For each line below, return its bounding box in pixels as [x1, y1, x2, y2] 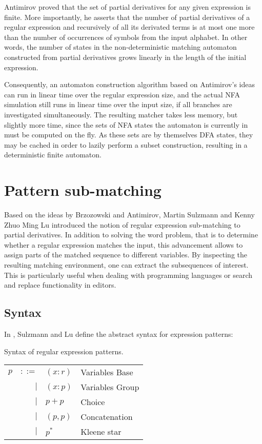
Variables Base [80, 366, 133, 378]
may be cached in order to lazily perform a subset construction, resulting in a [4, 139, 248, 150]
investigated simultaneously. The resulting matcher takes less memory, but [4, 109, 238, 119]
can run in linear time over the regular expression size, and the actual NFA [4, 89, 240, 99]
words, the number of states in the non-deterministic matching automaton [4, 42, 237, 52]
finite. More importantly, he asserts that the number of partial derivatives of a [4, 11, 250, 22]
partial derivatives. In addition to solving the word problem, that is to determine [4, 229, 258, 240]
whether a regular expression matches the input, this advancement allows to [4, 239, 243, 250]
